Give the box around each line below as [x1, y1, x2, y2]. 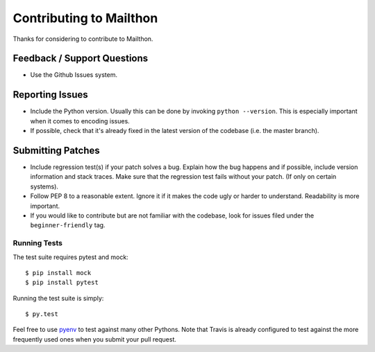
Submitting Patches [12, 144, 100, 156]
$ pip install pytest [25, 279, 99, 287]
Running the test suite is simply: [12, 294, 104, 302]
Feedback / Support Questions [12, 53, 149, 64]
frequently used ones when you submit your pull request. [12, 335, 176, 343]
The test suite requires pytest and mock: [12, 253, 128, 261]
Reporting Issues [12, 89, 88, 100]
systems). [30, 182, 59, 191]
